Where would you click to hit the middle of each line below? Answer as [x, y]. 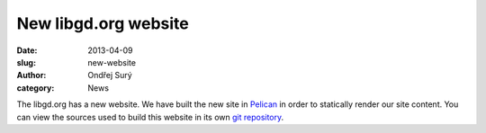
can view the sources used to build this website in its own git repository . [150, 117]
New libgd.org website [103, 23]
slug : [26, 62]
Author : [31, 75]
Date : [27, 50]
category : [36, 88]
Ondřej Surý [110, 75]
